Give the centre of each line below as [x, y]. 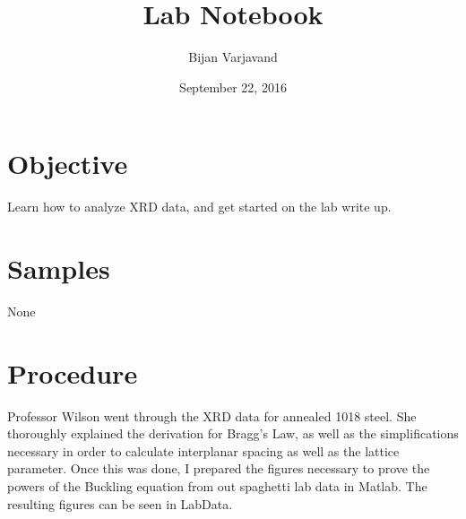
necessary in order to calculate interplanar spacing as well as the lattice [203, 450]
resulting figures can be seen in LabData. [120, 503]
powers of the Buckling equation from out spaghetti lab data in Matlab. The [217, 486]
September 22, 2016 [233, 86]
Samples [59, 268]
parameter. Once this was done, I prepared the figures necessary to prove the [219, 468]
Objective [68, 164]
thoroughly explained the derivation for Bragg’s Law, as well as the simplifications [233, 433]
